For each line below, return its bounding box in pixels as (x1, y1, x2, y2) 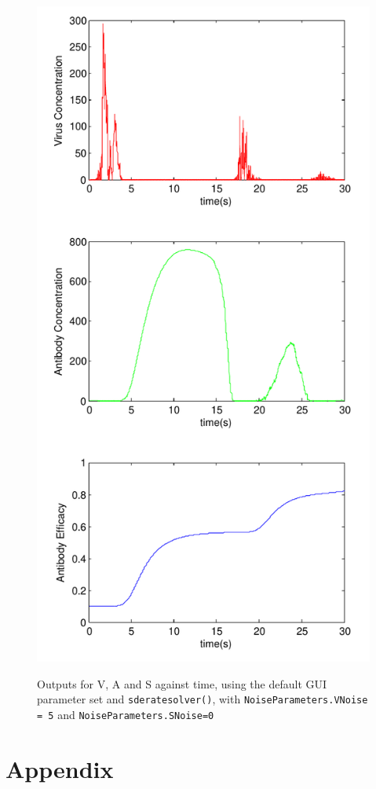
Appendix (5, 752, 114, 784)
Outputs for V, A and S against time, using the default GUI (37, 675, 327, 692)
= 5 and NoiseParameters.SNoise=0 (37, 706, 214, 722)
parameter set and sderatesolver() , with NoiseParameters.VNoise (37, 691, 368, 707)
